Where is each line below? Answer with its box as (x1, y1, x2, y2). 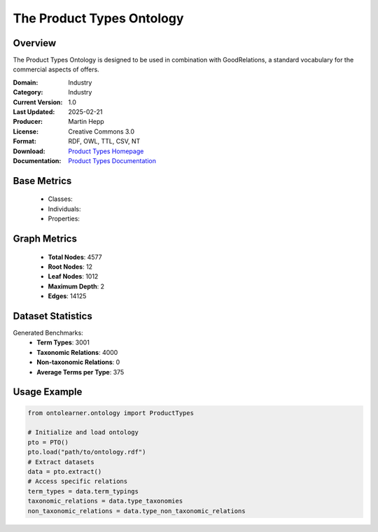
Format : (13, 137, 36, 146)
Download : (13, 147, 45, 155)
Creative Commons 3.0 (68, 127, 135, 136)
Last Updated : (13, 108, 55, 116)
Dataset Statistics (13, 310, 92, 322)
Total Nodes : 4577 (48, 253, 102, 261)
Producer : (13, 118, 43, 126)
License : (13, 127, 38, 136)
